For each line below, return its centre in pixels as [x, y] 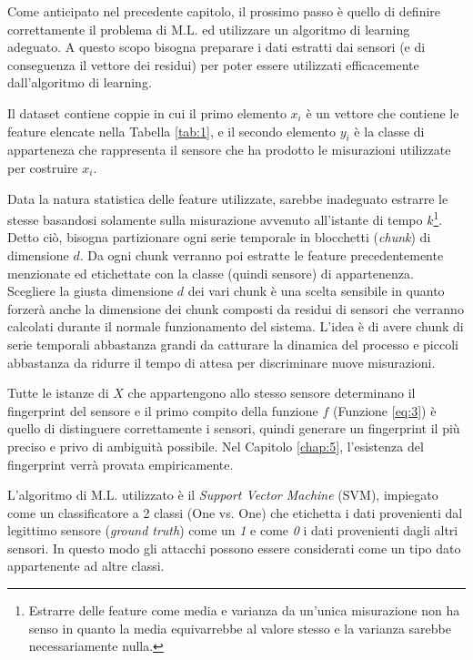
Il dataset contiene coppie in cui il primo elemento [147, 112]
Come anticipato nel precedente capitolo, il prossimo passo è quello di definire [224, 11]
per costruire [43, 167]
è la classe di [389, 131]
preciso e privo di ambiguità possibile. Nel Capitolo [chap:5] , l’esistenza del [216, 446]
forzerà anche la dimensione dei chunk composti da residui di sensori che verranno [236, 308]
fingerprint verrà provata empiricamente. [121, 464]
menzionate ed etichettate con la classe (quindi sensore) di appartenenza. [211, 273]
